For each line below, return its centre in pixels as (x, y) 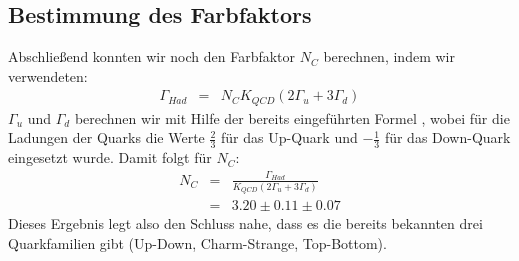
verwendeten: (48, 75)
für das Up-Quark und (289, 137)
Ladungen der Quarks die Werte (106, 137)
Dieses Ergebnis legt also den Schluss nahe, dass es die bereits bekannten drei (245, 223)
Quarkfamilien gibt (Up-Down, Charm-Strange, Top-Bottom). (197, 242)
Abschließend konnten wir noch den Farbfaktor (152, 56)
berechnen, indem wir (389, 56)
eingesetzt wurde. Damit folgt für (110, 157)
